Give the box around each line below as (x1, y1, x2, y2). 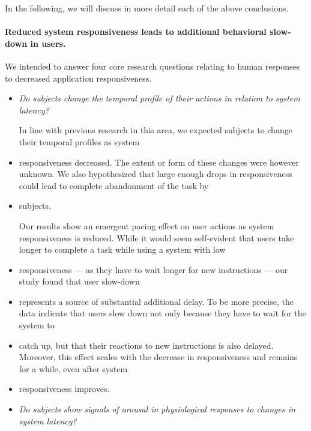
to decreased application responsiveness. (5, 71, 152, 84)
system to (19, 319, 55, 331)
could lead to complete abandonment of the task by (19, 179, 209, 191)
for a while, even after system (19, 362, 128, 375)
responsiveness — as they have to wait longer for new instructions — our (19, 263, 288, 276)
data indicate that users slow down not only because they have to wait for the (19, 307, 306, 319)
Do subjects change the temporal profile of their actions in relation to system (19, 92, 300, 104)
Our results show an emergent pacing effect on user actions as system (19, 219, 274, 232)
